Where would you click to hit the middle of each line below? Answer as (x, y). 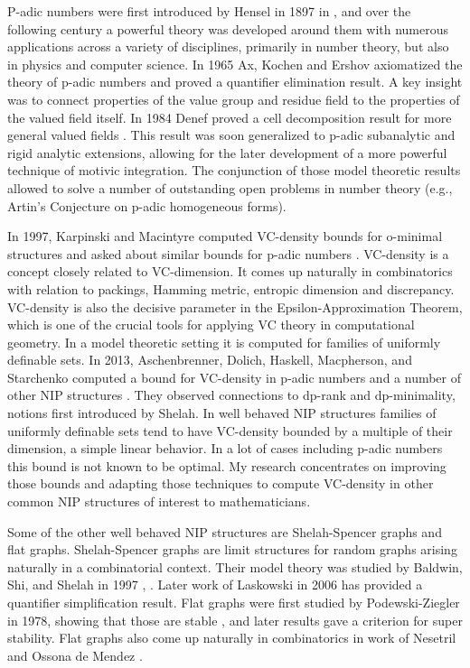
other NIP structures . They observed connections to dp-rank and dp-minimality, (231, 395)
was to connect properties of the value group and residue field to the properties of (234, 99)
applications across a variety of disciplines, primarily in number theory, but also (228, 46)
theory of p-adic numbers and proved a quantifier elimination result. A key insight (235, 82)
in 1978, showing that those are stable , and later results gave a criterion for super (235, 620)
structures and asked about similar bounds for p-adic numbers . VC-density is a (228, 253)
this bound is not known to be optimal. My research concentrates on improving (227, 465)
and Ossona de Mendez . (75, 655)
